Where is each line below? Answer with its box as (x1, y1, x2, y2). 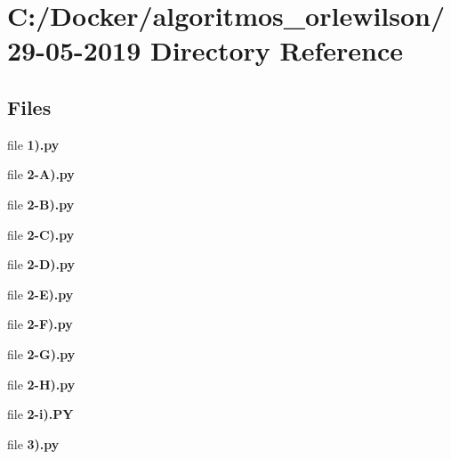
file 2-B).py (7, 194, 75, 213)
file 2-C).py (7, 225, 75, 243)
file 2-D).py (7, 255, 76, 274)
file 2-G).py (7, 344, 76, 363)
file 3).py (7, 434, 60, 453)
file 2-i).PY (7, 405, 74, 423)
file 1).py (7, 135, 60, 153)
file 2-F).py (7, 315, 73, 333)
